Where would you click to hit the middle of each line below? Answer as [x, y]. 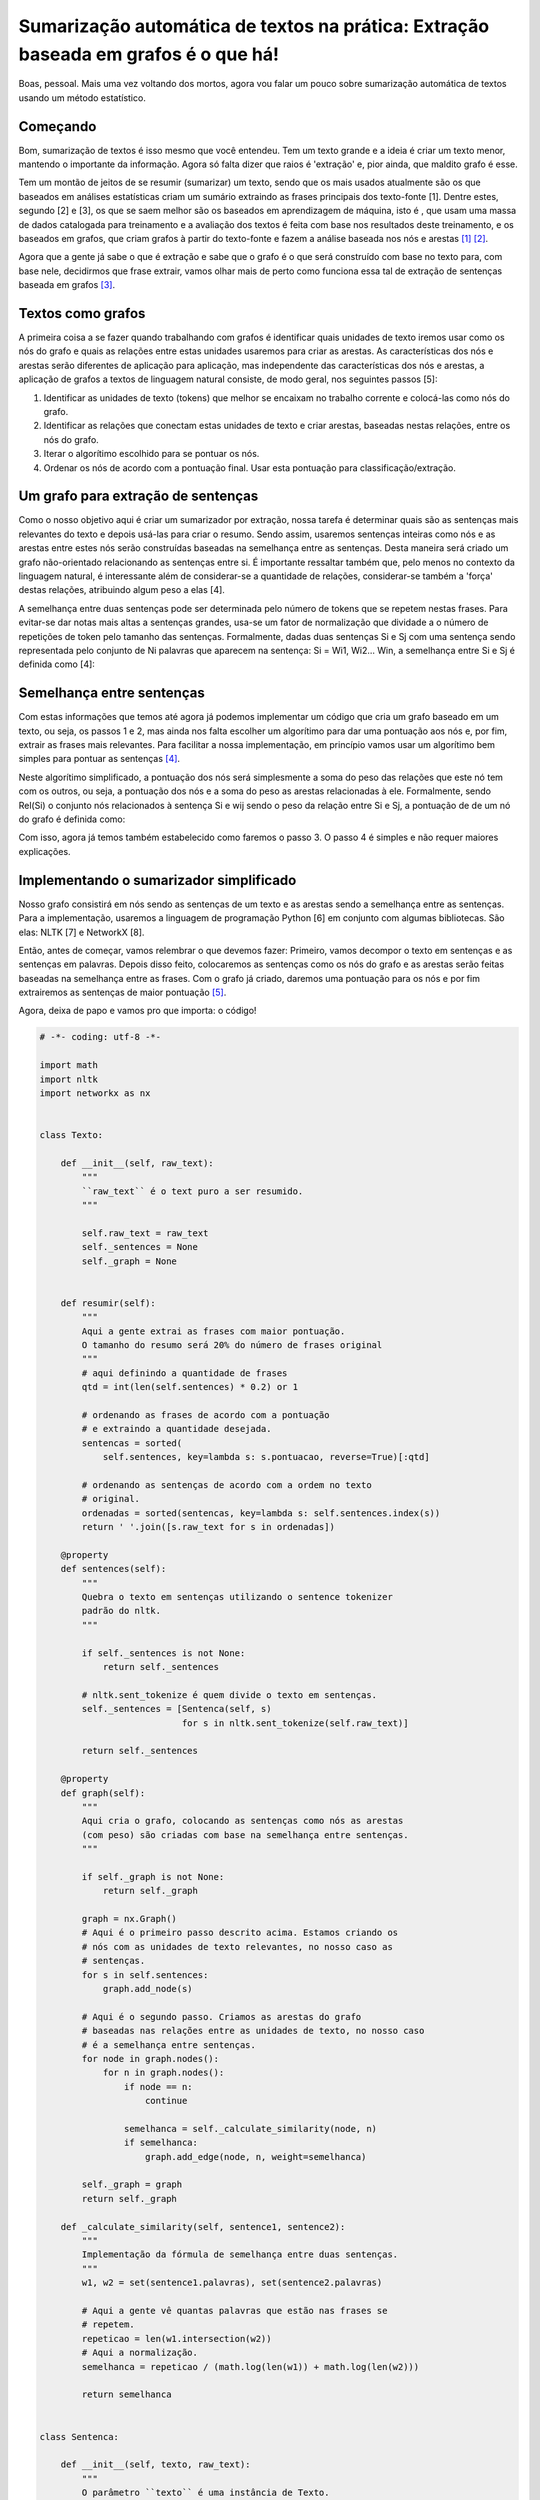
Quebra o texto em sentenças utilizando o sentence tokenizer [237, 1597]
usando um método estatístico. [82, 97]
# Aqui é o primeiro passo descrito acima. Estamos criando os [240, 1933]
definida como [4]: [56, 664]
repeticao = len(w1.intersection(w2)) [176, 2338]
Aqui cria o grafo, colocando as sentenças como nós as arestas [242, 1821]
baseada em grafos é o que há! [149, 54]
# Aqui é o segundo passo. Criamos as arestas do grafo [221, 2016]
